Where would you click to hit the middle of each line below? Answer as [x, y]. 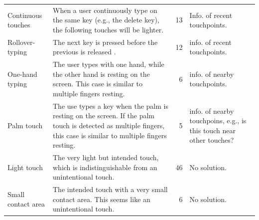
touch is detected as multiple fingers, [109, 125]
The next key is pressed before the [105, 42]
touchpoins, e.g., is [218, 120]
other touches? [212, 140]
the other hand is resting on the [101, 74]
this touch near [212, 130]
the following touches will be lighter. [108, 29]
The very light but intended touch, [106, 157]
